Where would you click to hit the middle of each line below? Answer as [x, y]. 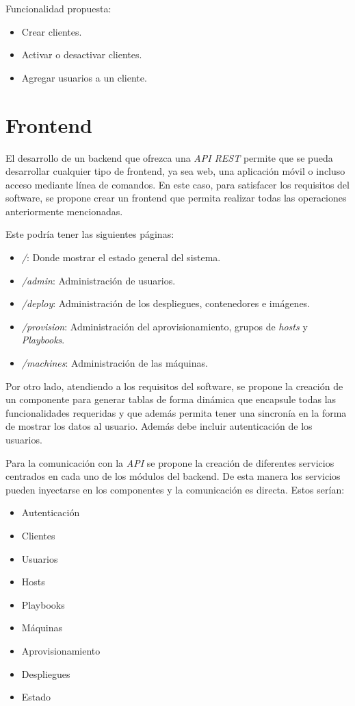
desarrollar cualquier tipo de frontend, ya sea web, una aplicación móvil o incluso [175, 171]
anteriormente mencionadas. [64, 211]
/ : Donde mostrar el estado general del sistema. [121, 257]
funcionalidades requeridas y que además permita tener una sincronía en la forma [176, 412]
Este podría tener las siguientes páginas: [90, 234]
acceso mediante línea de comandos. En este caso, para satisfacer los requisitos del [177, 184]
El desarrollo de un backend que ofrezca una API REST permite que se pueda [169, 157]
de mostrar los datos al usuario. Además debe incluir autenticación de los [159, 426]
